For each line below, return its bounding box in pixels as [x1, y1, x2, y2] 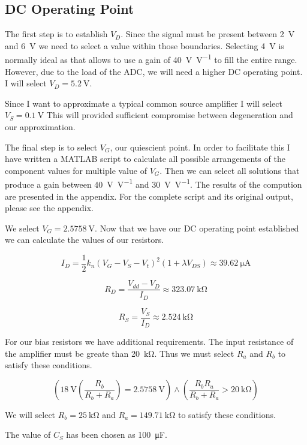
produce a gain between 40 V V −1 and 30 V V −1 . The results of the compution [5, 176, 302, 191]
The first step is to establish [5, 28, 108, 40]
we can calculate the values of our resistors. [5, 233, 164, 246]
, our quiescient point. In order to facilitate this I [110, 140, 290, 153]
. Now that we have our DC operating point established [95, 221, 299, 234]
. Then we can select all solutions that [159, 164, 300, 176]
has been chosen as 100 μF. [66, 428, 167, 441]
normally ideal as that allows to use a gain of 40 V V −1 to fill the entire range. [5, 52, 297, 66]
